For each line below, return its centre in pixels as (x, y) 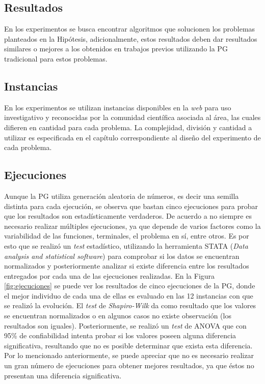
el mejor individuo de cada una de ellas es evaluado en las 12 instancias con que (129, 295)
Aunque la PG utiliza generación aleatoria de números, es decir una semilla (122, 196)
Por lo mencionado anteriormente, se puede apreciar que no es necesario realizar (129, 355)
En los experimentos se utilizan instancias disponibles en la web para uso (118, 107)
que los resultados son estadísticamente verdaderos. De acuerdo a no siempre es (128, 216)
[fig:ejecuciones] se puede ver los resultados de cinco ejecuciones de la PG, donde (130, 286)
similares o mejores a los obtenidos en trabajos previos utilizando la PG (116, 49)
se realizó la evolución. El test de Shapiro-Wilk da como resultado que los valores (130, 305)
